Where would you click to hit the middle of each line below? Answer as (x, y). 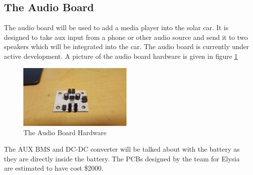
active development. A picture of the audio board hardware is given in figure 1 (121, 56)
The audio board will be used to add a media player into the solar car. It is (116, 27)
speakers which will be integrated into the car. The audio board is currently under (126, 46)
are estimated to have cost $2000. (54, 168)
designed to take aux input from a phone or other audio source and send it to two (126, 37)
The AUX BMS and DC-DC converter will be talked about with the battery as (122, 149)
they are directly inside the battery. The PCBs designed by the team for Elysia (122, 158)
